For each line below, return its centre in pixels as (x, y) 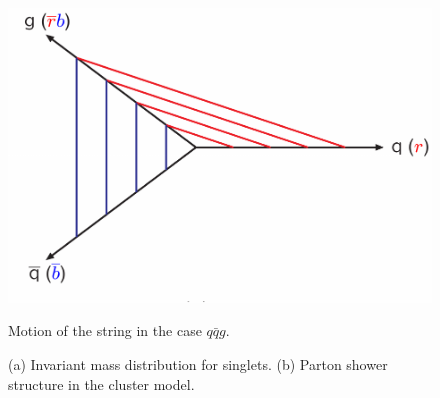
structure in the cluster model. (101, 383)
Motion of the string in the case (105, 330)
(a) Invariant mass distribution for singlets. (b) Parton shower (198, 363)
